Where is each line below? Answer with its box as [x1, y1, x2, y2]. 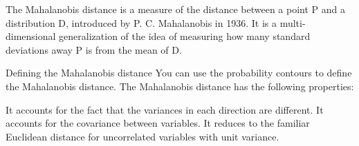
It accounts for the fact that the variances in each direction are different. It [6, 102, 324, 116]
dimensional [6, 29, 56, 43]
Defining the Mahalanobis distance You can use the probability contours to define [6, 65, 352, 80]
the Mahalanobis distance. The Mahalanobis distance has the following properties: [6, 79, 354, 93]
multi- [279, 15, 306, 30]
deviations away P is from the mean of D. [6, 42, 182, 56]
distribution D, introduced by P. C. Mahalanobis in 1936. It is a [6, 15, 277, 30]
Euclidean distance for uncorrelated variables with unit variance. [6, 129, 279, 143]
